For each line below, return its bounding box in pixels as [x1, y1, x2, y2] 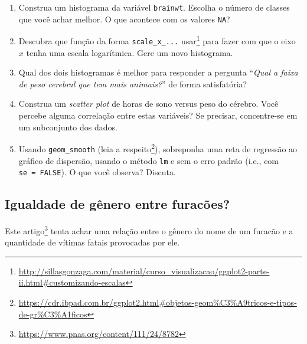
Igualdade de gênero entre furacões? [5, 195, 230, 213]
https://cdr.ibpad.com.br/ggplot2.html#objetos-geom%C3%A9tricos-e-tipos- [18, 296, 297, 309]
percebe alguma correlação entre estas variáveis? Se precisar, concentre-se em [18, 109, 298, 121]
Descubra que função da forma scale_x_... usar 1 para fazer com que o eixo [18, 33, 296, 47]
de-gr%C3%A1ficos [18, 307, 87, 320]
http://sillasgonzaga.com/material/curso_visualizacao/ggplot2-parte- [18, 264, 270, 277]
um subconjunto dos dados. [18, 120, 117, 133]
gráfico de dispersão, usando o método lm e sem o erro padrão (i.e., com [18, 154, 279, 166]
